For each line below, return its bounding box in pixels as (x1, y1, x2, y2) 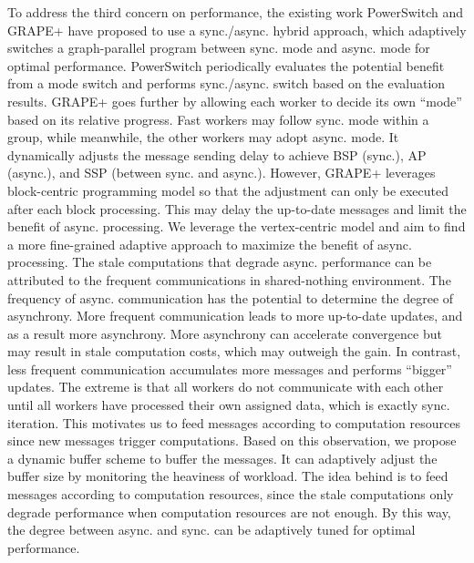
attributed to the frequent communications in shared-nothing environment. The (7, 270, 451, 289)
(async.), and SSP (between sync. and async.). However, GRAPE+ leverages (7, 163, 436, 182)
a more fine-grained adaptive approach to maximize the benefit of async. (7, 234, 412, 253)
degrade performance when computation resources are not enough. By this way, (7, 502, 451, 521)
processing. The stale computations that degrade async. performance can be (7, 252, 432, 271)
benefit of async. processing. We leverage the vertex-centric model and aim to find (7, 217, 466, 236)
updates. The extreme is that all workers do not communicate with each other (7, 377, 444, 396)
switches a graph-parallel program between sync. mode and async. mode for (7, 38, 430, 57)
